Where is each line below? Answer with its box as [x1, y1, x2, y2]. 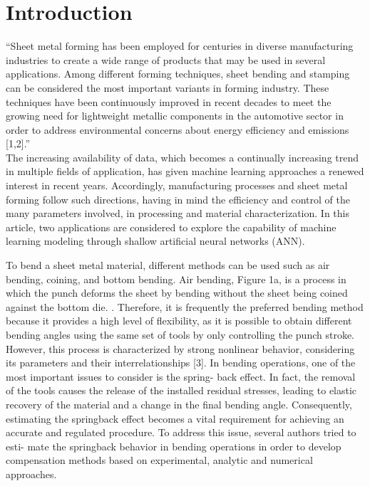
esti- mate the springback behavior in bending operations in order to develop [6, 438, 341, 453]
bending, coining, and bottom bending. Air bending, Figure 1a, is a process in [6, 271, 346, 286]
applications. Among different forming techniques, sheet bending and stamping [6, 66, 350, 81]
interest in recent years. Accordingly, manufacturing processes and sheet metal [6, 178, 348, 193]
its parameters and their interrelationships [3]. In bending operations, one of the [6, 355, 356, 370]
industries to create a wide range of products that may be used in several [6, 52, 326, 67]
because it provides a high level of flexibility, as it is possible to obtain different [6, 313, 352, 328]
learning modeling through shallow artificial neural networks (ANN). [6, 233, 305, 248]
